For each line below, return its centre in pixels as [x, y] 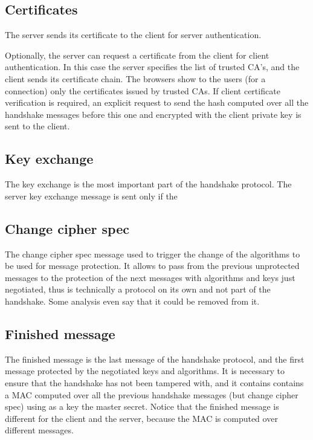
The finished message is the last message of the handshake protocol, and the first [155, 359]
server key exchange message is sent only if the [91, 196]
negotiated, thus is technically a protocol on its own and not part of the [138, 289]
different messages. [39, 430]
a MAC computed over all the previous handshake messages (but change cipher [152, 394]
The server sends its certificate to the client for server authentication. [133, 35]
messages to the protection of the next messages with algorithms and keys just [150, 277]
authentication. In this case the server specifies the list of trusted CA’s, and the [152, 67]
